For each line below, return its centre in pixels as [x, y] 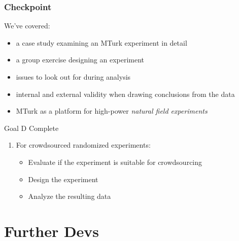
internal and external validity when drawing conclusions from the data [125, 94]
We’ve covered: [27, 26]
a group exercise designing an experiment [80, 60]
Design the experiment [63, 179]
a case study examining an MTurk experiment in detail [101, 42]
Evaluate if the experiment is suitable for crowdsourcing [115, 162]
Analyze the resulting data [70, 196]
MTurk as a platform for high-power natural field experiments [112, 111]
